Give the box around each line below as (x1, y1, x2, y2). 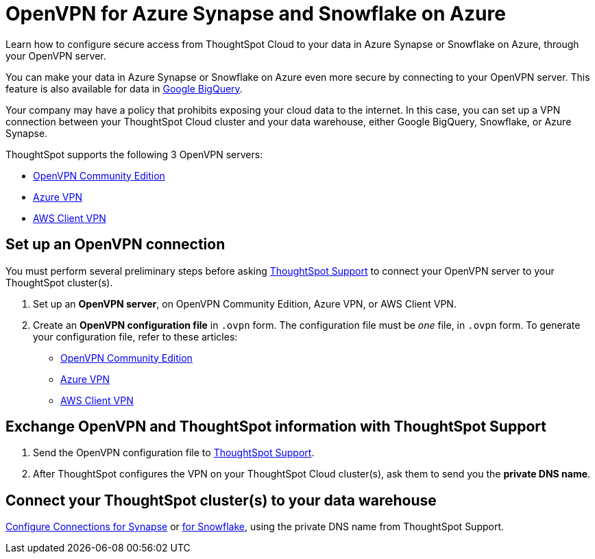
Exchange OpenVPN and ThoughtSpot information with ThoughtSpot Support (5, 418, 546, 436)
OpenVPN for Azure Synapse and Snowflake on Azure (5, 2, 506, 25)
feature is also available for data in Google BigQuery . (5, 82, 243, 95)
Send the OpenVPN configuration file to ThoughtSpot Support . (33, 447, 315, 459)
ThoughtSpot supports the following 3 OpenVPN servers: (5, 148, 263, 160)
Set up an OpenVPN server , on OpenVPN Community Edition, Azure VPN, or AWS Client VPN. (33, 297, 457, 310)
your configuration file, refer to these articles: (33, 330, 238, 343)
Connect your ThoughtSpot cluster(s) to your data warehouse (5, 491, 437, 509)
